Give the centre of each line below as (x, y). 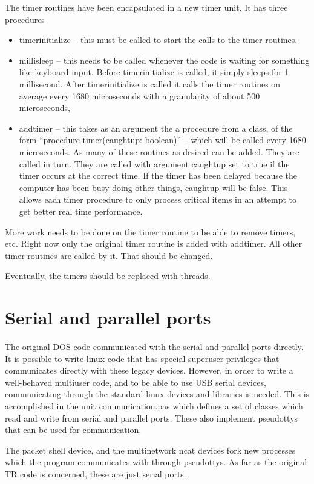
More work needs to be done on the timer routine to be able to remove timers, (150, 231)
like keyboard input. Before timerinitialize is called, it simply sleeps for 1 (154, 72)
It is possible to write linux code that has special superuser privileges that (142, 358)
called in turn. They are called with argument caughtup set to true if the (154, 163)
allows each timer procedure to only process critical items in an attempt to (158, 199)
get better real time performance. (81, 211)
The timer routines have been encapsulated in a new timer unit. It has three (146, 7)
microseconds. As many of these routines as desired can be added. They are (159, 151)
